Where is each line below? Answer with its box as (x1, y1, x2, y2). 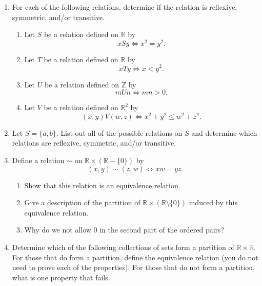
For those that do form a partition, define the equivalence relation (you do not (12, 252, 258, 262)
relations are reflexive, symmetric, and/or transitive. (12, 137, 176, 148)
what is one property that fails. (12, 272, 110, 282)
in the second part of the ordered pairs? (99, 224, 225, 235)
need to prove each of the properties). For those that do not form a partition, (12, 262, 255, 273)
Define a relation (12, 154, 65, 165)
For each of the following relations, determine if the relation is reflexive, (12, 2, 237, 12)
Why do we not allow (24, 224, 91, 235)
